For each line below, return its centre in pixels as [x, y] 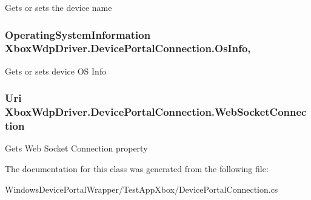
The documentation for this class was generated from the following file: [137, 168]
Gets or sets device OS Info [56, 71]
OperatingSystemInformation [78, 34]
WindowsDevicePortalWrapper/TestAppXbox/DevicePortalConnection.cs [142, 189]
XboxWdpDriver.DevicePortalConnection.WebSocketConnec [156, 112]
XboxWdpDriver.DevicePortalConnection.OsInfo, [128, 48]
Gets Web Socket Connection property [76, 148]
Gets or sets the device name [59, 7]
